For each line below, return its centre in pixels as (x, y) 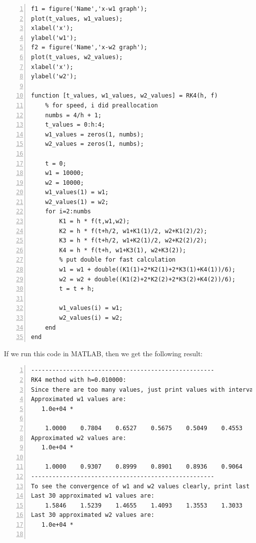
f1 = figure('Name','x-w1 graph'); (89, 9)
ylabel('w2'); (54, 77)
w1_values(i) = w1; (91, 308)
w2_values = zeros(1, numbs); (95, 144)
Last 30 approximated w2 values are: (93, 515)
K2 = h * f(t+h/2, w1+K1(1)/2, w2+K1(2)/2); (133, 231)
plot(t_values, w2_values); (77, 57)
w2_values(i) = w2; (91, 318)
